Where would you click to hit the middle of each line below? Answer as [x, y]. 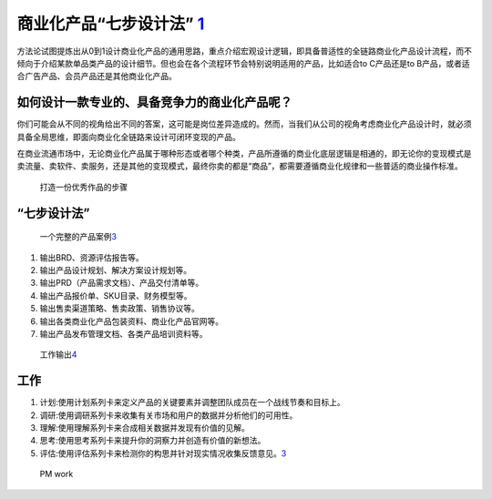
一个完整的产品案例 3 [78, 237]
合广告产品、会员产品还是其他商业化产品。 [97, 76]
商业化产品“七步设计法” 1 [111, 24]
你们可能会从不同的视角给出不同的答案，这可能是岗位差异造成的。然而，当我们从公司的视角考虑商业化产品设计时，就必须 [244, 124]
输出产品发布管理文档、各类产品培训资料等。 [123, 333]
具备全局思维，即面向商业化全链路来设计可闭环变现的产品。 [128, 137]
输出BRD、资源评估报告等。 [92, 257]
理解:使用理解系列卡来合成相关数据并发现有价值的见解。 [145, 428]
